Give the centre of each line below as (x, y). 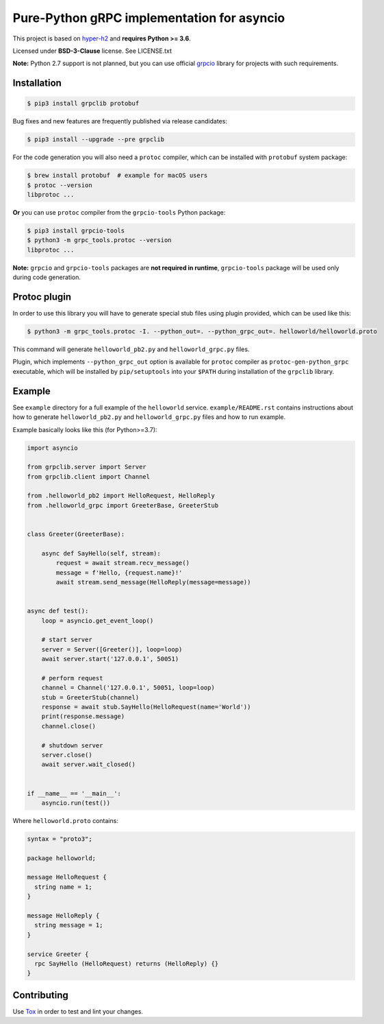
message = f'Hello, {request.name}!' (119, 572)
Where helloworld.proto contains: (66, 820)
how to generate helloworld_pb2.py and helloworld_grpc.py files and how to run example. (149, 417)
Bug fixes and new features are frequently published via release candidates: (120, 121)
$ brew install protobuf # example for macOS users (117, 176)
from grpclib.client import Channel (89, 476)
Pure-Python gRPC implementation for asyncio (149, 18)
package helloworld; (61, 858)
